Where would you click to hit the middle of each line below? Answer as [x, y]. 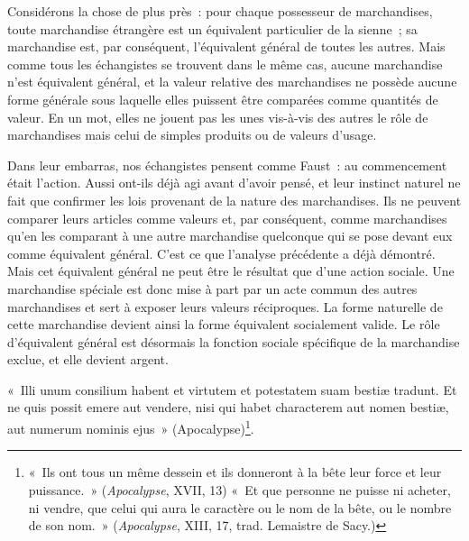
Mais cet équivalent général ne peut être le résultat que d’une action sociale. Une [231, 271]
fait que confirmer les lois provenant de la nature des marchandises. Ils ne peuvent [234, 200]
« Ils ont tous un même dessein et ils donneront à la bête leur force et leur [235, 472]
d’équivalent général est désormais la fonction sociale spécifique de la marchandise [234, 341]
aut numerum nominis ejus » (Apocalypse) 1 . [131, 427]
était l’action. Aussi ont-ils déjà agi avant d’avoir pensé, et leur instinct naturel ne [234, 183]
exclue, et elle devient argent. [88, 359]
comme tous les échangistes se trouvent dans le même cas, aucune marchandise [225, 64]
